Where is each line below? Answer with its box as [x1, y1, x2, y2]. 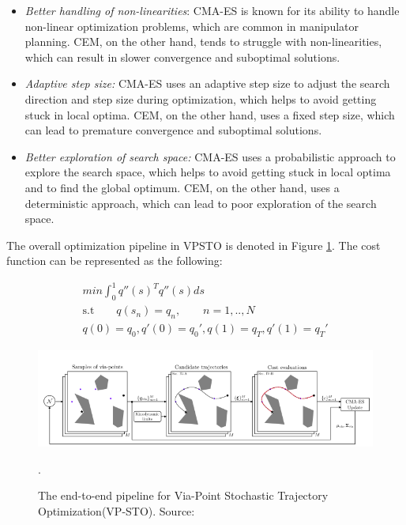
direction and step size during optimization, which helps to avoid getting [24, 90, 377, 107]
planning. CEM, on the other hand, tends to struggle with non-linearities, [24, 33, 382, 50]
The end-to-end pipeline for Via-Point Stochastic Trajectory [38, 487, 329, 504]
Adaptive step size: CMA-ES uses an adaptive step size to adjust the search [24, 75, 390, 92]
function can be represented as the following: [6, 252, 223, 269]
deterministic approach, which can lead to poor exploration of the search [24, 195, 377, 211]
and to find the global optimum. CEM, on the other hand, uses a [24, 179, 340, 195]
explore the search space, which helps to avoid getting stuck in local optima [24, 164, 391, 180]
